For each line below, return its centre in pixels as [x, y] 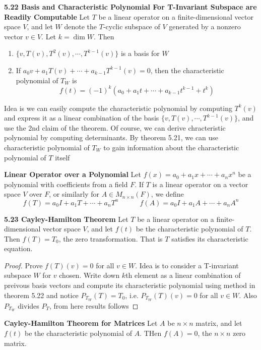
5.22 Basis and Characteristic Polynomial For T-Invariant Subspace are [130, 7]
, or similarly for [74, 194]
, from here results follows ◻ [94, 305]
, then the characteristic [187, 70]
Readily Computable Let [47, 16]
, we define [167, 194]
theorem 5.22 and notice [41, 295]
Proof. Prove [23, 265]
